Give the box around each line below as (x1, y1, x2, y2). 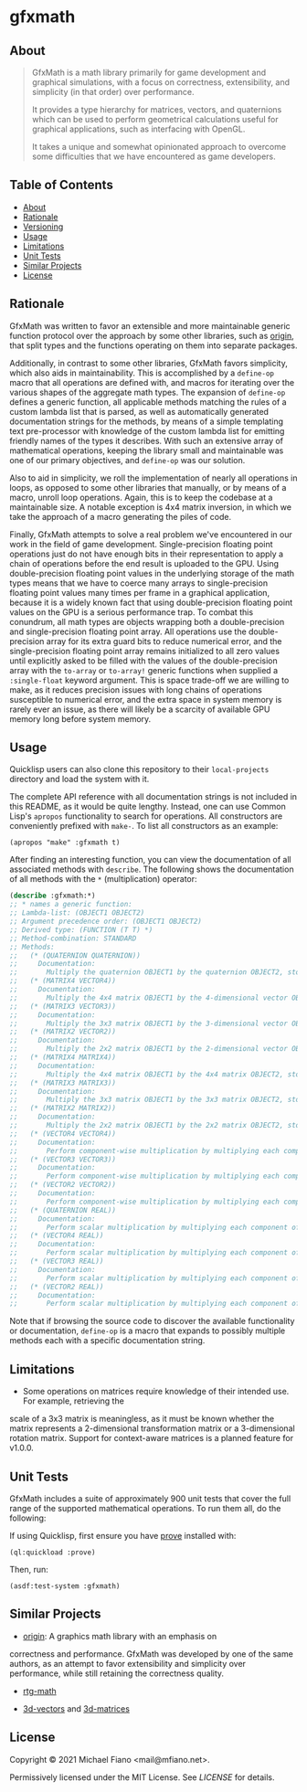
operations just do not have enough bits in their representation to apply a (9, 548, 284, 559)
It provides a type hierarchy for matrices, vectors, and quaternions (31, 104, 282, 115)
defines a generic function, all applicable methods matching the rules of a (9, 396, 287, 408)
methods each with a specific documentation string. (9, 1335, 206, 1346)
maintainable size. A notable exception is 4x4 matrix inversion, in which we (9, 501, 292, 513)
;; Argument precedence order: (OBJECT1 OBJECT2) (9, 917, 203, 927)
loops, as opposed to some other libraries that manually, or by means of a (9, 482, 287, 493)
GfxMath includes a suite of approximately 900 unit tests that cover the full (9, 1492, 291, 1504)
